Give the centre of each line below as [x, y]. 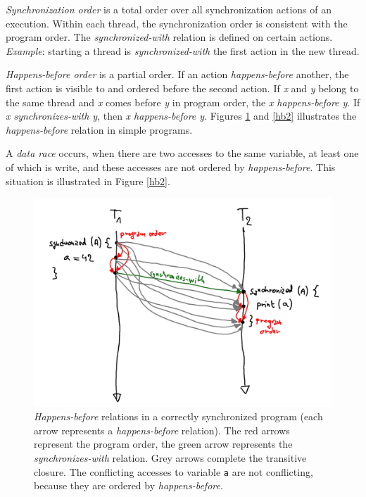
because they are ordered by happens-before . [128, 485]
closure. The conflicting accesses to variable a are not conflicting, [173, 471]
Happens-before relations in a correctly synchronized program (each [178, 416]
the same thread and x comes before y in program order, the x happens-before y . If [183, 102]
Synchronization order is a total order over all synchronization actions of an [169, 9]
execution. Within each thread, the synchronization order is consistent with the [177, 23]
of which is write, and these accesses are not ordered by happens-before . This [171, 166]
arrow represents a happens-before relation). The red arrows [162, 430]
